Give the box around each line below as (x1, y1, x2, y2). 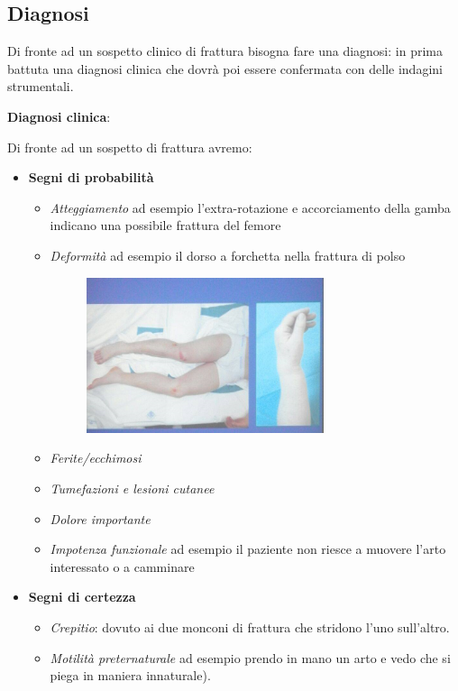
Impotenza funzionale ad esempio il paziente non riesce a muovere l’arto (50, 539, 446, 558)
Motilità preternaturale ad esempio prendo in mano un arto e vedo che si (50, 648, 451, 667)
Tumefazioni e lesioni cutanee (50, 478, 215, 497)
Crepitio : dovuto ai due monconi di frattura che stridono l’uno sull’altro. (50, 617, 450, 636)
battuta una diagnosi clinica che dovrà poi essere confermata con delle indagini (7, 59, 443, 78)
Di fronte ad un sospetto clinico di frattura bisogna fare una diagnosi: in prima (7, 41, 443, 60)
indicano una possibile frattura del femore (50, 216, 281, 235)
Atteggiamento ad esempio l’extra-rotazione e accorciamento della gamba (50, 198, 451, 217)
